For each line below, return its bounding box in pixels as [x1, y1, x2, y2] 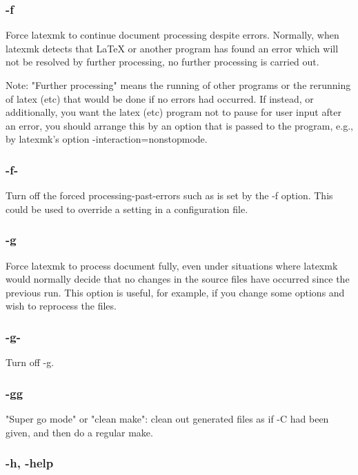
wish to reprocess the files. [6, 299, 117, 313]
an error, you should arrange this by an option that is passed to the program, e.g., [6, 118, 353, 132]
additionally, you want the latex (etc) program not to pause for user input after [6, 105, 341, 119]
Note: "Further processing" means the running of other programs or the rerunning [6, 78, 351, 92]
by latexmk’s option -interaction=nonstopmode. [6, 132, 208, 146]
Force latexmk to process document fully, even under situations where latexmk [6, 258, 338, 272]
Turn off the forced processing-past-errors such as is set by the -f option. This [6, 188, 333, 203]
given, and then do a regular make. [6, 425, 153, 439]
